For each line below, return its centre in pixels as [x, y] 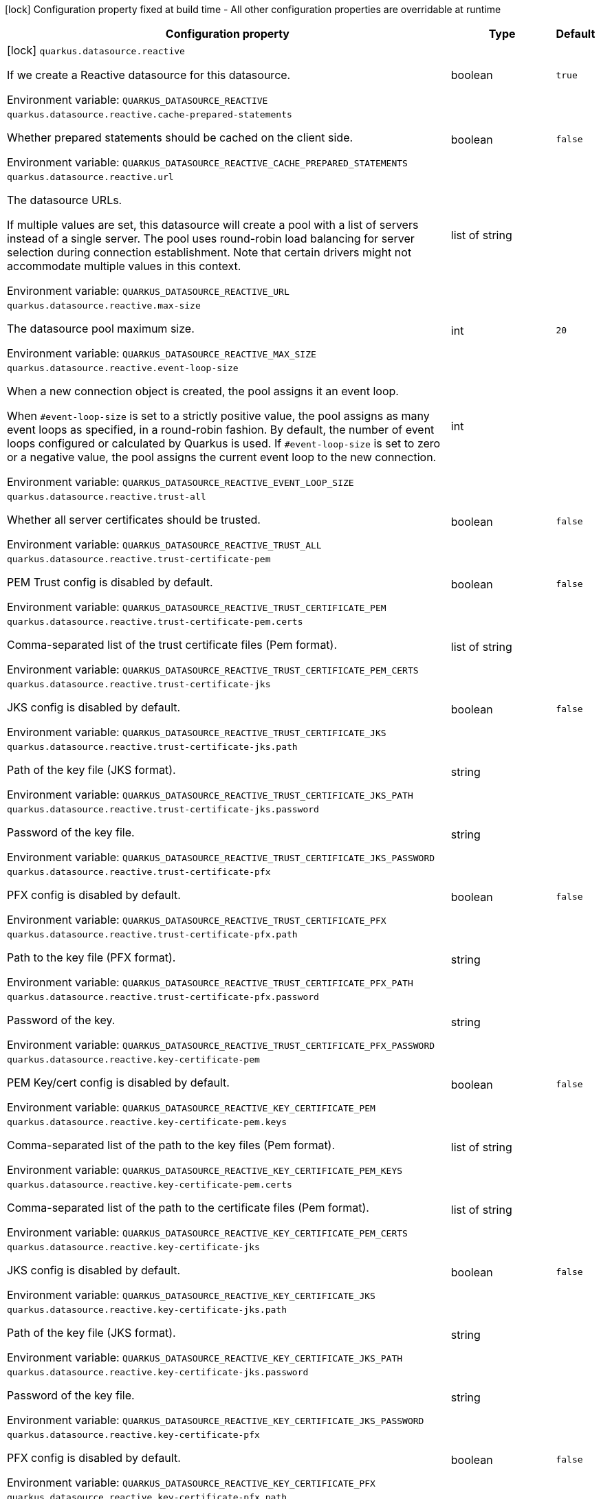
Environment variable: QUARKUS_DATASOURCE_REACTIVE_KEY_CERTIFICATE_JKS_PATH [205, 1357]
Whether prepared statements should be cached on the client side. [180, 137]
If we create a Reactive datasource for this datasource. [149, 75]
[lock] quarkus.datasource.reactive [96, 50]
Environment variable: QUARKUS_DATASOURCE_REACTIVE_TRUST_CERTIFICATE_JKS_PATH [210, 795]
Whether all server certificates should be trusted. [134, 520]
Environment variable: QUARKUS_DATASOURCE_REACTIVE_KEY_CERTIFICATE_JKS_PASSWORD [216, 1420]
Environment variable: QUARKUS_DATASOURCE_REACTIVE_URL [148, 291]
